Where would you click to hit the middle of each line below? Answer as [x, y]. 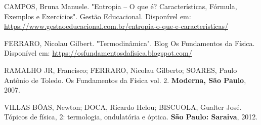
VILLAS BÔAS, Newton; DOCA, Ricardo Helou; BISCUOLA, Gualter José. [123, 107]
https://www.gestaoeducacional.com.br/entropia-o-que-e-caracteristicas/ [116, 26]
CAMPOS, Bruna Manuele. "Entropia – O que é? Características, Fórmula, [121, 6]
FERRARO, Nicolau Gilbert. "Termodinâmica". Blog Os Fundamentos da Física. [129, 43]
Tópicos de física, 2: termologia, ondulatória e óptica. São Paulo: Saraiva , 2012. [131, 117]
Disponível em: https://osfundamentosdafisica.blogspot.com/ [98, 53]
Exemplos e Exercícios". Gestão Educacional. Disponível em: [98, 16]
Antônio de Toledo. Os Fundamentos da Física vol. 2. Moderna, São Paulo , [125, 80]
